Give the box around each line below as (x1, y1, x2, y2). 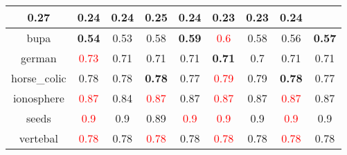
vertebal (19, 130, 58, 146)
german (21, 50, 57, 66)
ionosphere (12, 90, 64, 106)
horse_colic (11, 70, 66, 86)
